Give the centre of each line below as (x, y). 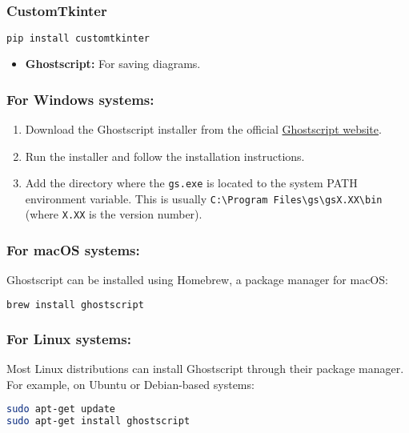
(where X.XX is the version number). (114, 214)
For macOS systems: (73, 249)
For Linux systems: (69, 338)
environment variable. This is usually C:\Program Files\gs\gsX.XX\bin (204, 198)
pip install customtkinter (78, 39)
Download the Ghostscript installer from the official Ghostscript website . (203, 128)
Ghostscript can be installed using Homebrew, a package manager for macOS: (197, 280)
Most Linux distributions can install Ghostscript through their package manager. (205, 368)
